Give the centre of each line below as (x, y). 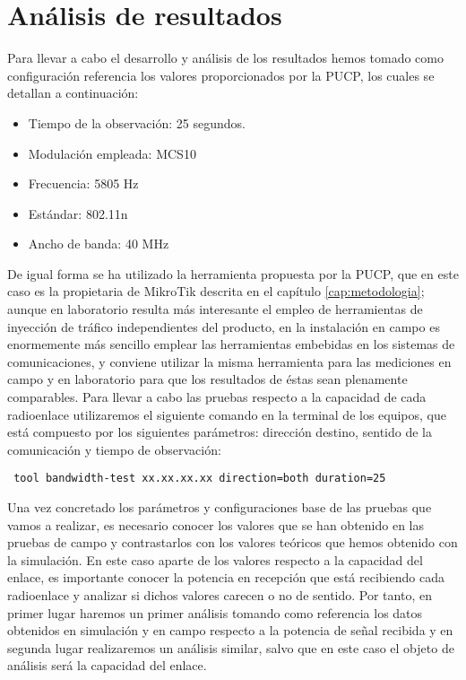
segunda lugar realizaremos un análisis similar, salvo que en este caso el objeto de (231, 647)
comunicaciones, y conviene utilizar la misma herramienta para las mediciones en (229, 361)
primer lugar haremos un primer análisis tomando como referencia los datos (215, 612)
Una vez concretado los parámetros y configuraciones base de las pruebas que (220, 507)
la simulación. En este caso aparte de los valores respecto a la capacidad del (215, 559)
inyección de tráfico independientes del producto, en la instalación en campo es (224, 326)
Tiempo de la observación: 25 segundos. (137, 122)
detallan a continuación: (73, 93)
